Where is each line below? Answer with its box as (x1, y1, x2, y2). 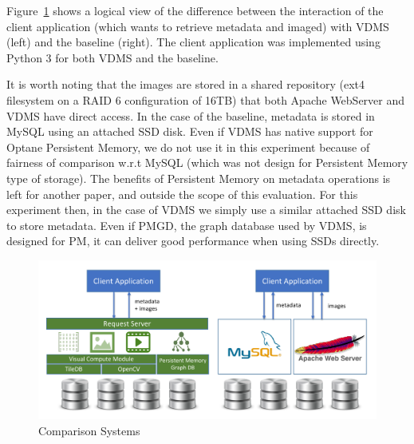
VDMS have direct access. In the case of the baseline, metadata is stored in (6, 107, 375, 124)
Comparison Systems (38, 422, 140, 438)
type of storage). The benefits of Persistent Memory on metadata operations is (6, 169, 391, 186)
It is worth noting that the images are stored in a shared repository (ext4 (6, 76, 365, 93)
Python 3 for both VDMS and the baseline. (6, 49, 219, 65)
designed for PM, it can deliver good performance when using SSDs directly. (6, 232, 380, 249)
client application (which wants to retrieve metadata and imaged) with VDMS (6, 18, 389, 34)
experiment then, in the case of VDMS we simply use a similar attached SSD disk (6, 201, 406, 218)
